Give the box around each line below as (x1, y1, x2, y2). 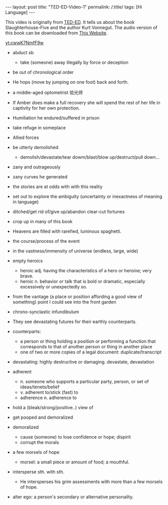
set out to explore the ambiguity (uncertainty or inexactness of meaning (12, 194, 162, 199)
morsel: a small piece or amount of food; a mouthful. (20, 459, 130, 465)
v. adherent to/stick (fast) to (20, 389, 78, 395)
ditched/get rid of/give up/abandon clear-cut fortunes (12, 209, 125, 214)
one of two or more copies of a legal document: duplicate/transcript (20, 349, 162, 355)
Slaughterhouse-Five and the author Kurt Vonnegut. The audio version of (5, 24, 158, 30)
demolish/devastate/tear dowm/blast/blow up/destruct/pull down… (20, 154, 160, 160)
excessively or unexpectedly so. (20, 284, 88, 290)
